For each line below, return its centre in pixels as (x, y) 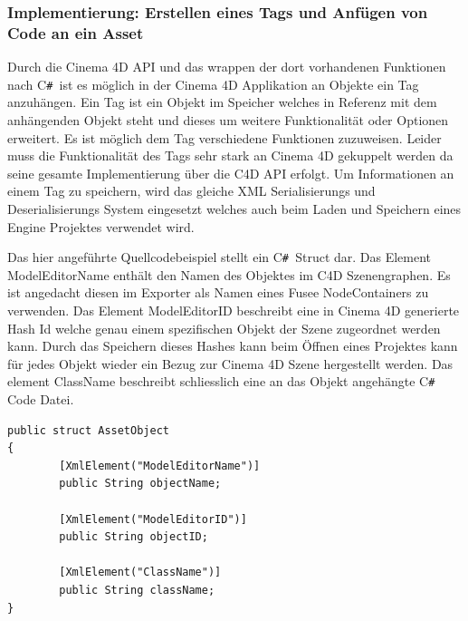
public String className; (137, 590)
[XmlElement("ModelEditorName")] (160, 466)
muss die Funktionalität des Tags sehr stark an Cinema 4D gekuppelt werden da (230, 155)
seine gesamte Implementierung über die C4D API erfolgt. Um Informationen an (231, 173)
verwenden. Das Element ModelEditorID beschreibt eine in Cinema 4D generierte (234, 310)
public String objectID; (134, 537)
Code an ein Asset (76, 32)
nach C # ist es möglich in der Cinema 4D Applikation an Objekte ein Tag (213, 84)
